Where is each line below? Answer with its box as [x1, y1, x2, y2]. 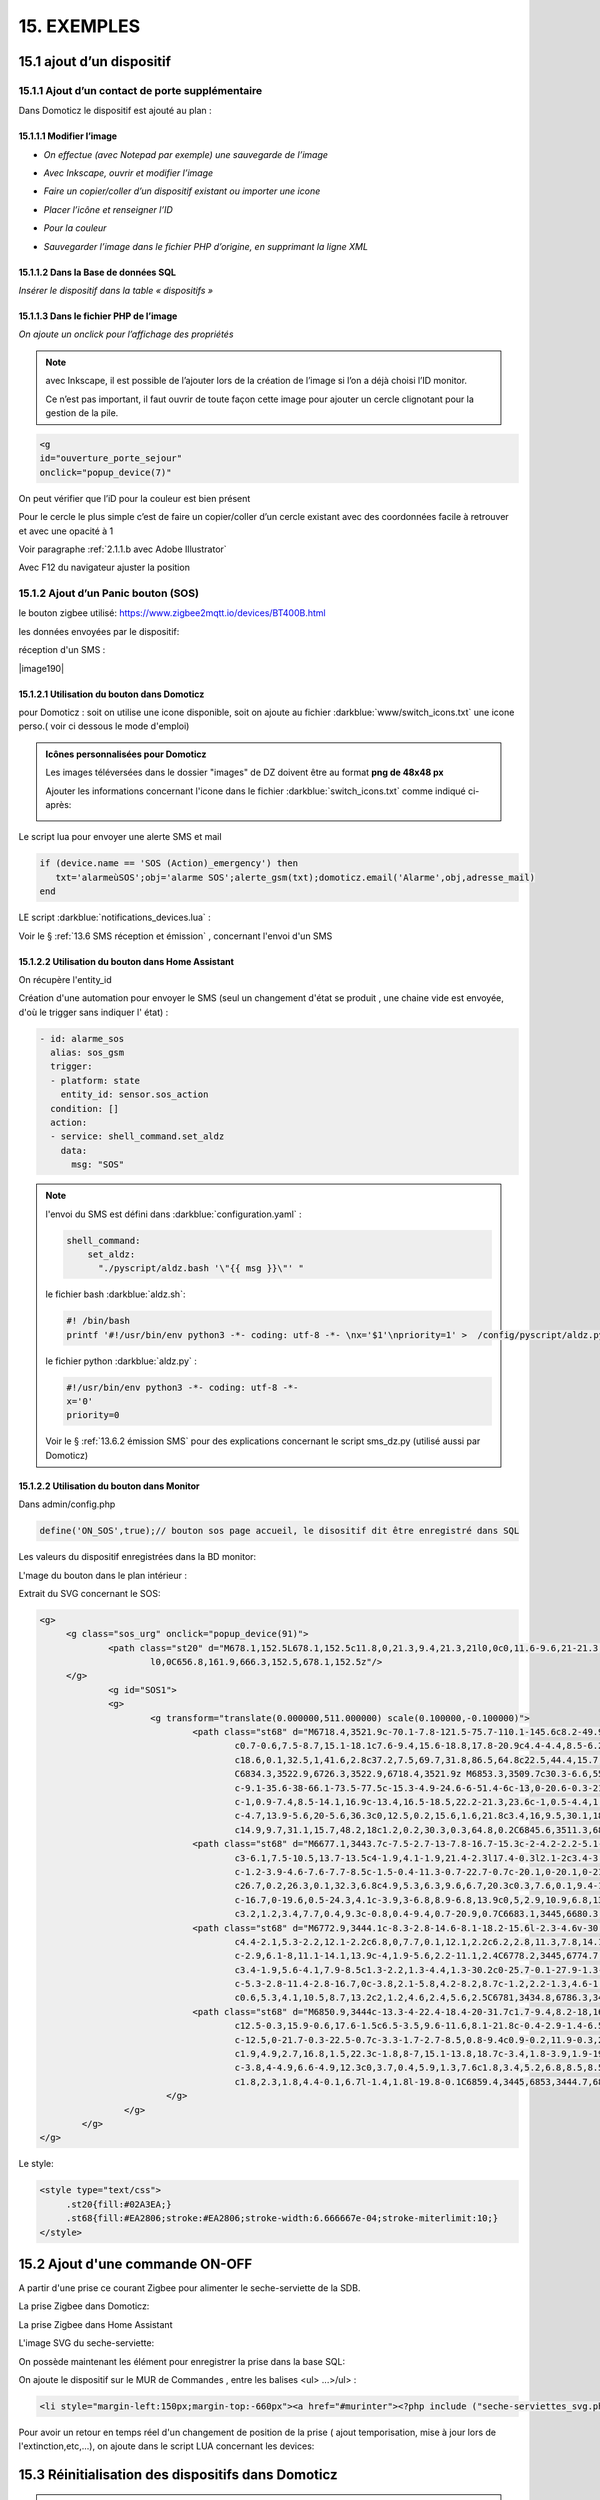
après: [45, 798, 72, 810]
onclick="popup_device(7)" [39, 466, 172, 478]
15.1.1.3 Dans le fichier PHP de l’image [18, 310, 178, 322]
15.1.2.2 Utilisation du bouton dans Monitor [18, 1480, 200, 1492]
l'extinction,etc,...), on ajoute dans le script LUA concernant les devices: [18, 2440, 315, 2452]
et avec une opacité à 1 [18, 525, 114, 537]
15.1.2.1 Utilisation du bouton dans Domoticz [18, 688, 205, 700]
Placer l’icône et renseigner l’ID [43, 203, 174, 215]
